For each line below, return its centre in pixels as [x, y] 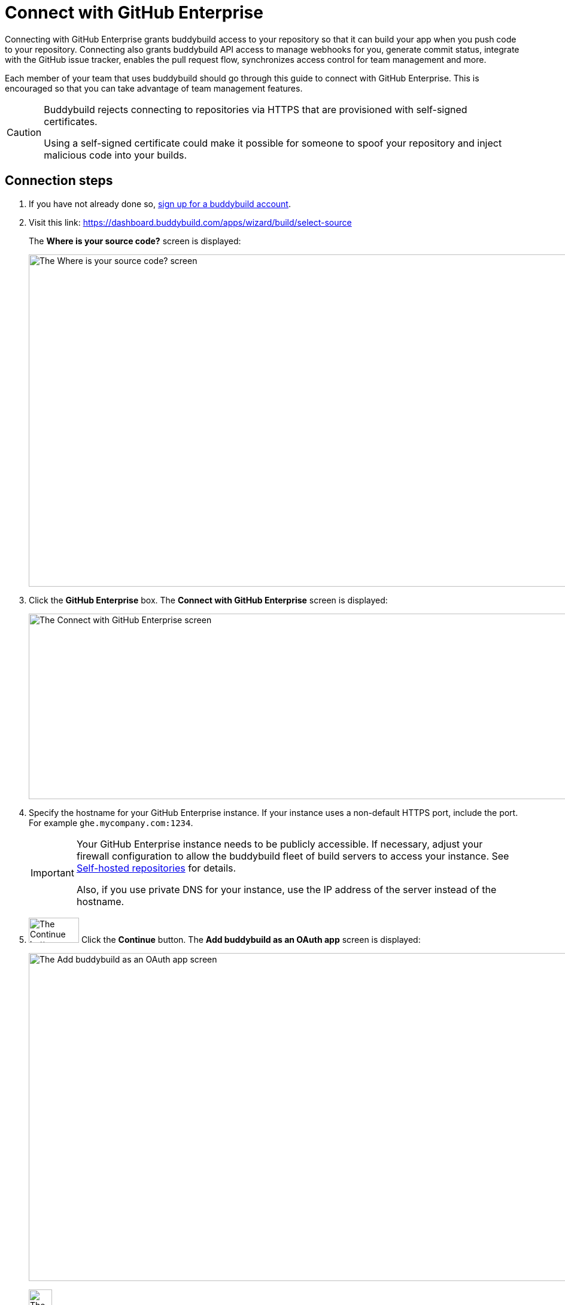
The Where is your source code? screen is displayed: [135, 241]
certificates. [71, 121]
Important [52, 872]
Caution [24, 132]
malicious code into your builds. [116, 155]
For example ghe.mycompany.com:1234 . [111, 823]
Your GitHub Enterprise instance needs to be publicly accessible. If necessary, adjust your [280, 844]
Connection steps [59, 181]
